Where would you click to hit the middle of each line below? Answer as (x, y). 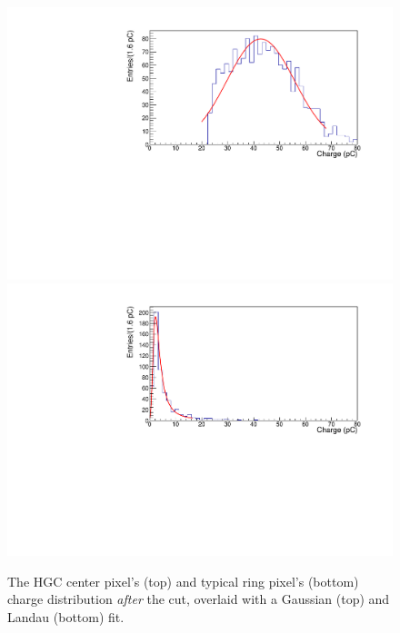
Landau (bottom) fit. (66, 616)
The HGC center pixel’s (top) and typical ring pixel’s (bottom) (183, 581)
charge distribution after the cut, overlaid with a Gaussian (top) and (199, 599)
